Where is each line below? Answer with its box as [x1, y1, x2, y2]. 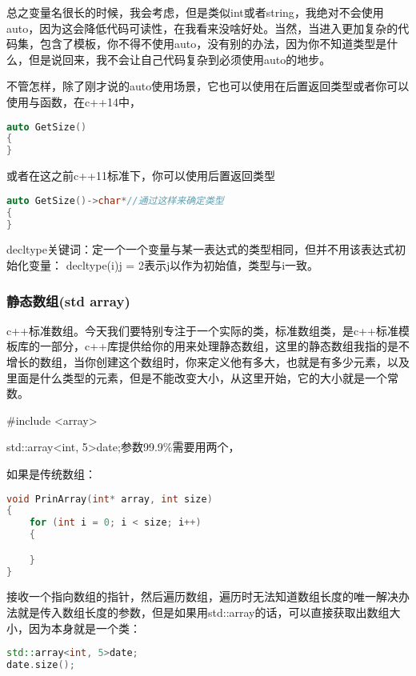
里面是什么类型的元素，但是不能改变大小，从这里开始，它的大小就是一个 [6, 369, 387, 386]
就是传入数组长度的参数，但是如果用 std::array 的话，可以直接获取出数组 [17, 604, 390, 621]
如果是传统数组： [6, 465, 96, 482]
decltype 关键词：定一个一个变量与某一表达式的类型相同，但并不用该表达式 [6, 241, 394, 258]
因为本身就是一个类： [28, 619, 141, 636]
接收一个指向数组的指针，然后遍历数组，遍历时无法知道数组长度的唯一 [6, 588, 376, 605]
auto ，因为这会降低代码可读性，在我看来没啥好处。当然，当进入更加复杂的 [6, 19, 398, 36]
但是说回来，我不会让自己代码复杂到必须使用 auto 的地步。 [28, 50, 331, 67]
